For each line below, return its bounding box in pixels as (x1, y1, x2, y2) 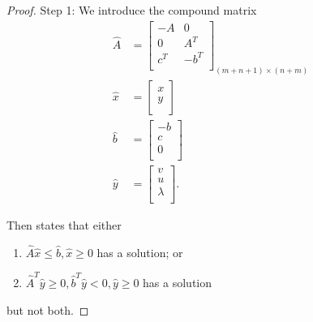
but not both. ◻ (6, 301, 89, 318)
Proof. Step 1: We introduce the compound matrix (6, 2, 257, 18)
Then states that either (6, 216, 122, 233)
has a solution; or (96, 243, 183, 260)
